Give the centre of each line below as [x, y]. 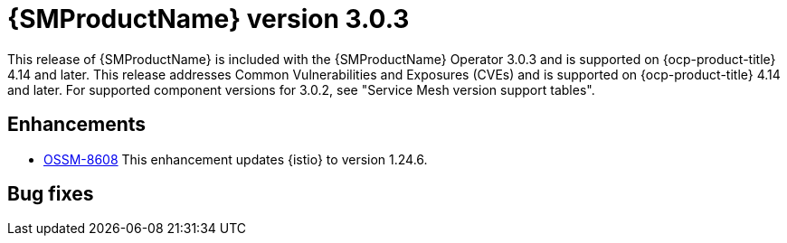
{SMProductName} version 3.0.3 [209, 19]
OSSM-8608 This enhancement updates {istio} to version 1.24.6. [236, 159]
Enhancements [77, 125]
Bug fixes [51, 194]
